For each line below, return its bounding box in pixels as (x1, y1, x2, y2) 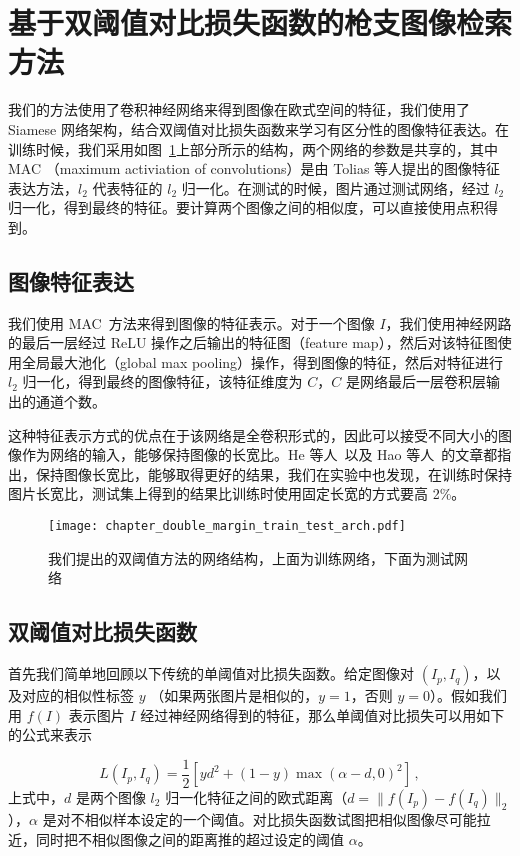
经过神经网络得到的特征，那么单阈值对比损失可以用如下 (140, 704, 505, 725)
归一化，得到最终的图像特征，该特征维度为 (22, 371, 303, 392)
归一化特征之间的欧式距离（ (165, 786, 348, 807)
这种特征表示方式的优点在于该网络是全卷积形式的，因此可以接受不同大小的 (8, 424, 498, 445)
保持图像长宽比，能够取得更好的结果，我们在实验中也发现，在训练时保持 (35, 463, 512, 484)
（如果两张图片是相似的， (150, 685, 319, 706)
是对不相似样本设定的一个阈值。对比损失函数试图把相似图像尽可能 (42, 808, 477, 829)
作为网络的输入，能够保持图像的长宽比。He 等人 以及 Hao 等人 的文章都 (21, 444, 498, 465)
